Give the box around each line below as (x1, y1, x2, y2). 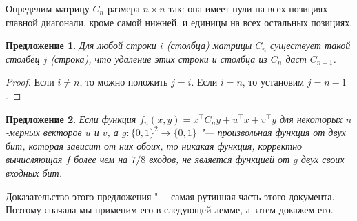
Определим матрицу (6, 1, 90, 15)
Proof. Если (6, 75, 54, 89)
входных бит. (6, 165, 62, 180)
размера (107, 1, 140, 15)
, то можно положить (79, 75, 168, 89)
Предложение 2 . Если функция (6, 111, 136, 126)
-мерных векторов (6, 125, 82, 140)
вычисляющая (6, 152, 63, 166)
